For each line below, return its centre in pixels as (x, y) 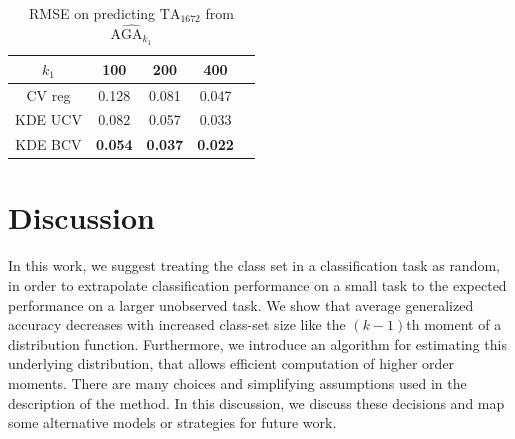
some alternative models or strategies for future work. (172, 422)
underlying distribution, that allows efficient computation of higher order (231, 363)
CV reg (48, 94)
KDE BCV (48, 144)
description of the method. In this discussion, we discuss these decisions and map (256, 402)
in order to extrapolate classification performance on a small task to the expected (257, 285)
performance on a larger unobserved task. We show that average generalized (241, 304)
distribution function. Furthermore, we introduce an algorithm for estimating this (257, 343)
